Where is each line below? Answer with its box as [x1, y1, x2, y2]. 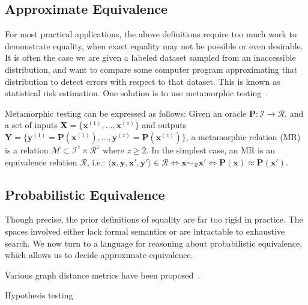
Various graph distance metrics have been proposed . [5, 268, 201, 281]
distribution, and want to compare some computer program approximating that [5, 63, 298, 75]
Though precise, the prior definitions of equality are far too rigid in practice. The [5, 213, 303, 226]
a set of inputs [5, 119, 58, 131]
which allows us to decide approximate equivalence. [5, 248, 193, 261]
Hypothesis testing [5, 289, 73, 301]
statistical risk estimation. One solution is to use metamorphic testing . [5, 87, 268, 99]
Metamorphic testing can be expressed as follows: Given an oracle [5, 106, 247, 119]
